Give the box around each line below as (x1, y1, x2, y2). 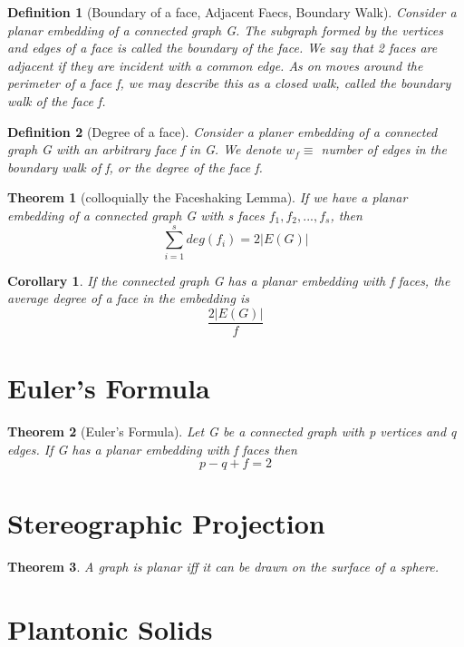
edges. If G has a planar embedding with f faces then (7, 439, 297, 458)
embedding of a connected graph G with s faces (7, 205, 265, 224)
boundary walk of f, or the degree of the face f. (7, 157, 263, 176)
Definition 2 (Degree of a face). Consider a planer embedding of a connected (7, 122, 438, 141)
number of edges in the (321, 140, 447, 159)
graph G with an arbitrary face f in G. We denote (7, 140, 282, 159)
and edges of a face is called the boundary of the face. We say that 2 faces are (7, 38, 438, 57)
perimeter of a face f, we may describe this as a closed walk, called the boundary (7, 74, 451, 93)
